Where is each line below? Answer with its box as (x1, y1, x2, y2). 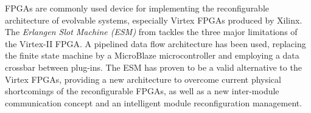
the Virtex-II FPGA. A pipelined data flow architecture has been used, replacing (5, 37, 306, 50)
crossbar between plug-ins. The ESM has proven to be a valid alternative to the (5, 60, 302, 73)
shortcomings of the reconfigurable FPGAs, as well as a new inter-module (5, 85, 279, 97)
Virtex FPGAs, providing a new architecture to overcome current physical (5, 73, 281, 85)
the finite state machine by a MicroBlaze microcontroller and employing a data (5, 49, 299, 62)
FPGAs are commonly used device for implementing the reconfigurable (5, 2, 270, 14)
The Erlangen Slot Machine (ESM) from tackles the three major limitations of (5, 25, 298, 38)
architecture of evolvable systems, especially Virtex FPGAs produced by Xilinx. (5, 13, 302, 26)
